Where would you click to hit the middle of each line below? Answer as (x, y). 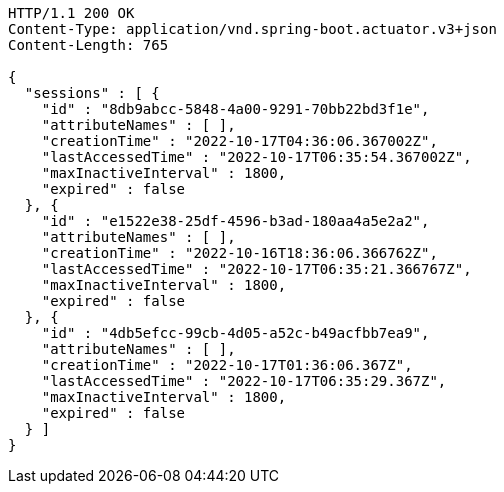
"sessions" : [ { (92, 93)
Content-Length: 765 (88, 45)
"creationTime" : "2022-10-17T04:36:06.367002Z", (239, 141)
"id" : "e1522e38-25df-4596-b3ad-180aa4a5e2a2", (235, 221)
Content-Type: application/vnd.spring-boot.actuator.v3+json (252, 29)
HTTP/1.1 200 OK (71, 13)
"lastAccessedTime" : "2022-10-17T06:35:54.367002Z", (256, 157)
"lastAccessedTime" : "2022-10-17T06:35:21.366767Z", (256, 269)
